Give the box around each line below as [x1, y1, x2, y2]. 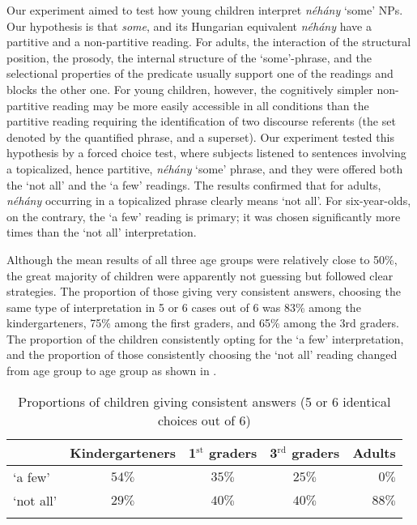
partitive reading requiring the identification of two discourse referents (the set [6, 113, 396, 130]
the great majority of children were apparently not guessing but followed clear [6, 267, 394, 284]
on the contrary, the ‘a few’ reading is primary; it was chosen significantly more [6, 207, 401, 224]
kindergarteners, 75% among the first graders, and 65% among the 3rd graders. [6, 314, 399, 331]
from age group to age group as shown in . [6, 362, 217, 379]
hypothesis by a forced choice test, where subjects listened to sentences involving [6, 144, 406, 161]
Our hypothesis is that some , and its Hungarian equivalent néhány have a [6, 17, 372, 34]
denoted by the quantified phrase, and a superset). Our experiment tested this [6, 128, 394, 145]
